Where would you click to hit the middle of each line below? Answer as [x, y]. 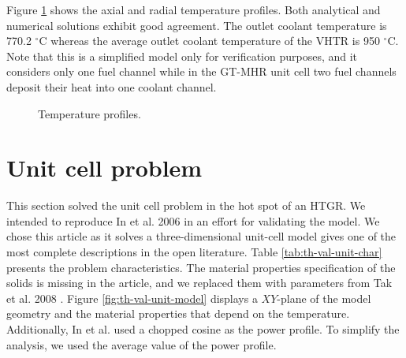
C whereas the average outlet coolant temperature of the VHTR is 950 [209, 41]
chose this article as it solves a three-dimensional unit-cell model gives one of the [201, 236]
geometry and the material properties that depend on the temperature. [178, 313]
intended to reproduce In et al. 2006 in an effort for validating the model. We [193, 220]
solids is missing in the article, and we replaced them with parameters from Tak [199, 283]
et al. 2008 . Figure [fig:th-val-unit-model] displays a [132, 298]
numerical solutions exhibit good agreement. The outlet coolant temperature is [197, 25]
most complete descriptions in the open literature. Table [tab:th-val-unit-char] [194, 252]
